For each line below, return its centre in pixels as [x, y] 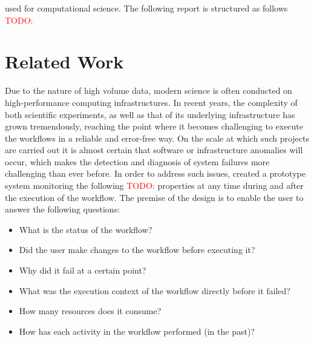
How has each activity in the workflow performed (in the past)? [137, 331]
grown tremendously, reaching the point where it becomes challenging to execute [154, 126]
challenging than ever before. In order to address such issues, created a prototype [155, 173]
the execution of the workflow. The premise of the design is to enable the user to [154, 197]
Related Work [64, 61]
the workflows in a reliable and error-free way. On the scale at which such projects [157, 138]
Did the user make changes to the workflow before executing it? [137, 250]
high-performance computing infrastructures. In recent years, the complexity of [151, 102]
